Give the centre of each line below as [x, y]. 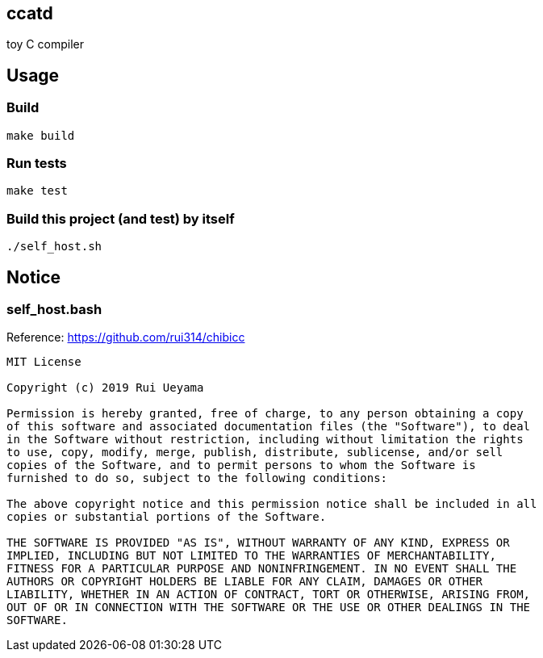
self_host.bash [54, 309]
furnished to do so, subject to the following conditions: [197, 478]
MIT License [44, 362]
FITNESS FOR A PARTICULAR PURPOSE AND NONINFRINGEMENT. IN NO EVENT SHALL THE [262, 569]
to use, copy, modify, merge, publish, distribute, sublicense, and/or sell [255, 453]
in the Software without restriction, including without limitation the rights [265, 440]
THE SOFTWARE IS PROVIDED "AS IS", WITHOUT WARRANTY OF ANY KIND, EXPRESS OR [258, 543]
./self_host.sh [54, 247]
